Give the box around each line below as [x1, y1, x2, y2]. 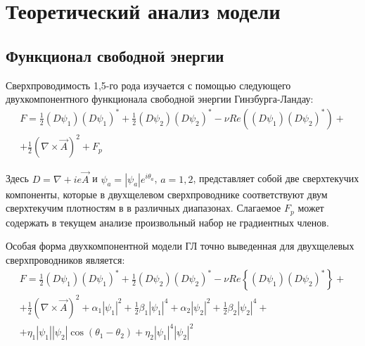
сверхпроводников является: [6, 252, 125, 267]
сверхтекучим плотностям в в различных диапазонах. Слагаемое [6, 200, 281, 215]
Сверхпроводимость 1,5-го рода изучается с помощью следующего [6, 77, 291, 92]
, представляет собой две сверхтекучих [193, 171, 359, 186]
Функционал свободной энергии [6, 44, 224, 66]
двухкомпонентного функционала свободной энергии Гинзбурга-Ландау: [6, 91, 314, 106]
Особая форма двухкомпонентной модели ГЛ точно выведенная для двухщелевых [6, 238, 354, 253]
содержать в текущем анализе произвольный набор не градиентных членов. [6, 214, 329, 229]
